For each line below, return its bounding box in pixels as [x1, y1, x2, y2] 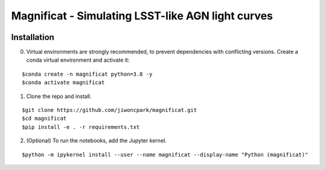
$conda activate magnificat [22, 79, 105, 86]
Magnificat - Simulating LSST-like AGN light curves [11, 9, 273, 22]
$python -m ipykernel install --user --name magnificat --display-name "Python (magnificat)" [22, 151, 308, 158]
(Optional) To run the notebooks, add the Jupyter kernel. [26, 137, 167, 145]
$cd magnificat [22, 115, 67, 122]
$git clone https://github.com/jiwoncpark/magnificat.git [22, 106, 197, 114]
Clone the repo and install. [26, 93, 92, 100]
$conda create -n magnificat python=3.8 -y [22, 70, 153, 77]
